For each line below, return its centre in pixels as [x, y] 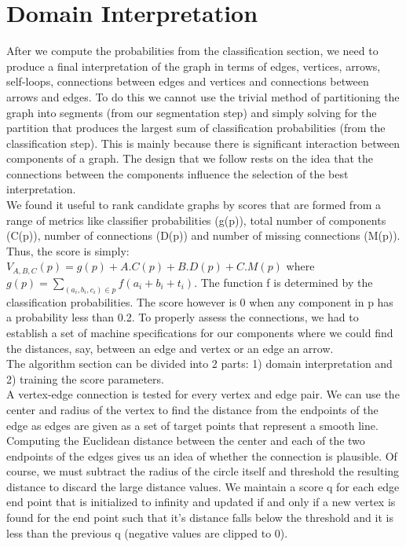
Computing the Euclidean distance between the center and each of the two [186, 441]
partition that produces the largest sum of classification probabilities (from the [196, 128]
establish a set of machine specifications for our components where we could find [200, 332]
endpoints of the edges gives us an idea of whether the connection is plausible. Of [202, 455]
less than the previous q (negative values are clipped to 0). [147, 532]
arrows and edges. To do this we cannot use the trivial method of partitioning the [203, 96]
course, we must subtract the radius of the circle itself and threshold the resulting [203, 471]
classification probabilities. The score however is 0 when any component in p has [200, 301]
